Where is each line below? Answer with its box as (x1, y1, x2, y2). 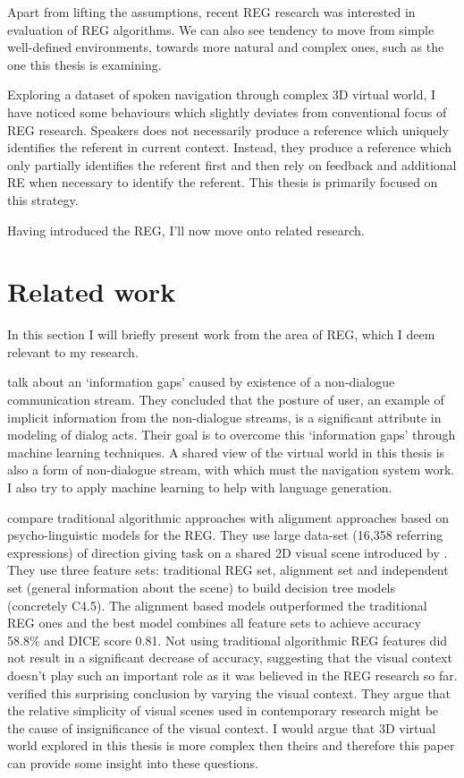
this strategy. (7, 190, 79, 209)
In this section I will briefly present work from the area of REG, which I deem (7, 325, 435, 344)
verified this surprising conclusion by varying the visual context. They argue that (7, 683, 451, 702)
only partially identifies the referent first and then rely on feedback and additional (7, 155, 457, 174)
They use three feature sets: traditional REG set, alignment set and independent (7, 560, 449, 579)
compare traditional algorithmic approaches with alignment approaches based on (7, 508, 449, 526)
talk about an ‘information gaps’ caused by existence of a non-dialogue (7, 372, 395, 391)
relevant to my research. (7, 342, 139, 361)
